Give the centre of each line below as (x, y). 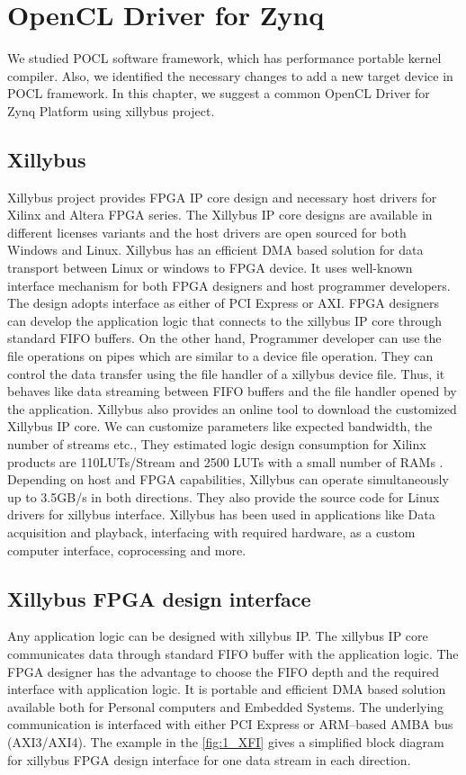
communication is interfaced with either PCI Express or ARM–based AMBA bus (230, 724)
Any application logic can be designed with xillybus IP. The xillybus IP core (218, 636)
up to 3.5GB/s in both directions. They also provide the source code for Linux (224, 496)
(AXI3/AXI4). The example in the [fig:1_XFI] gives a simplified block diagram (226, 741)
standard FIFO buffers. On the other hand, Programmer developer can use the (224, 338)
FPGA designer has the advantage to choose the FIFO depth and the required (223, 671)
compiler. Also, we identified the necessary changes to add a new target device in (230, 75)
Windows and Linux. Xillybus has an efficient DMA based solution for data (215, 250)
